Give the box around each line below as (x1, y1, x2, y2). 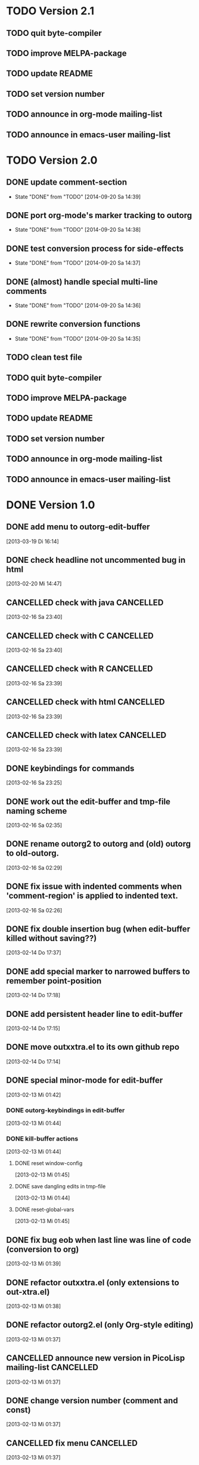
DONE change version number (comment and (6, 1395, 178, 1405)
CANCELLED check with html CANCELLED (6, 697, 165, 707)
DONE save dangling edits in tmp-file (14, 1183, 106, 1190)
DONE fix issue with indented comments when (6, 881, 182, 891)
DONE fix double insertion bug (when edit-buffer (6, 924, 191, 934)
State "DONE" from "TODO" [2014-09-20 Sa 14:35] (14, 335, 141, 342)
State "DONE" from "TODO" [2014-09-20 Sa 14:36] (14, 302, 141, 309)
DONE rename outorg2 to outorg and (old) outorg (6, 839, 191, 849)
